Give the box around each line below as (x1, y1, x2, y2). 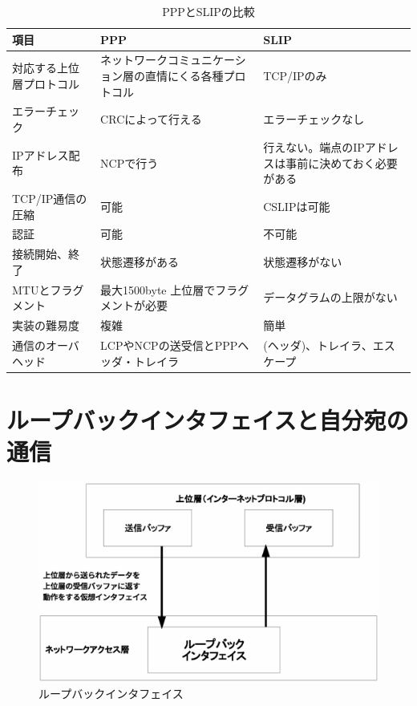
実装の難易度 (12, 317, 79, 334)
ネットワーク (100, 51, 168, 68)
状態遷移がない (263, 254, 342, 270)
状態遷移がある (100, 254, 180, 270)
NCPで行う (100, 154, 159, 171)
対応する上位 (12, 59, 79, 76)
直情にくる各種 (145, 67, 224, 84)
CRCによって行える (100, 111, 202, 128)
